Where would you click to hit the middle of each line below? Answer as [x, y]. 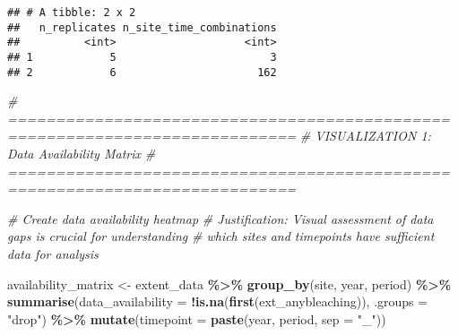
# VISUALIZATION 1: [365, 136]
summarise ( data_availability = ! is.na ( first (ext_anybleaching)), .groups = [218, 301]
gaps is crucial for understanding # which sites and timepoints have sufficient [221, 236]
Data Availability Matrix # [82, 154]
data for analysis [53, 254]
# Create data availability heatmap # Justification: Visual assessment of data [220, 218]
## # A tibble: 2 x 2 [72, 13]
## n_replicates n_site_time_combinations [142, 27]
